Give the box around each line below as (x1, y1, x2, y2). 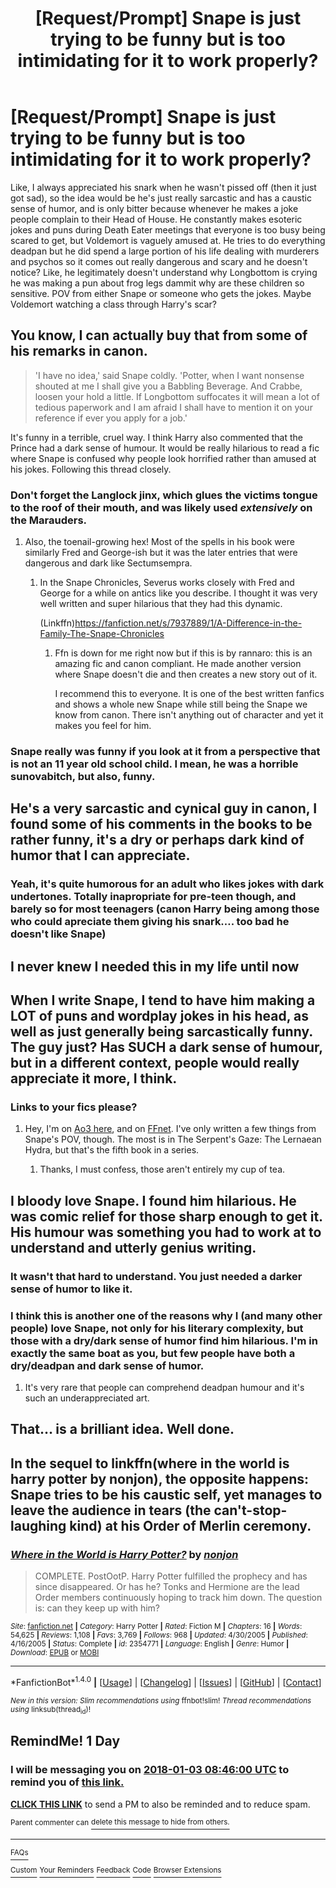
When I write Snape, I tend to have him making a (10, 992, 316, 1009)
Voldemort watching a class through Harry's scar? (10, 298, 217, 310)
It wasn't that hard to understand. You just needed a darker (10, 1269, 303, 1283)
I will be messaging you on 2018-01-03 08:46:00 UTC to (10, 1763, 290, 1777)
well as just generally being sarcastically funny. (10, 1023, 313, 1041)
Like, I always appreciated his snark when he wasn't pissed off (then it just (10, 181, 317, 193)
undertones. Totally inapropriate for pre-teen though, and (10, 890, 297, 904)
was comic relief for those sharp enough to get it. (10, 1208, 323, 1225)
